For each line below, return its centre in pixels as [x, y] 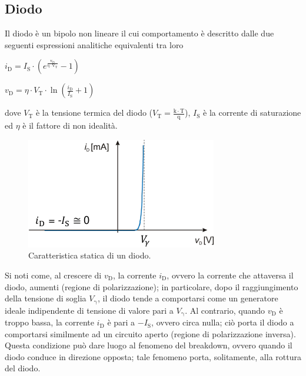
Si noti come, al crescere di [53, 275]
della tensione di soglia [46, 298]
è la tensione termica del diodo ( [94, 113]
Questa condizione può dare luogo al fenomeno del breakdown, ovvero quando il [149, 345]
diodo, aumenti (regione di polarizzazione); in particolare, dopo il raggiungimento [152, 286]
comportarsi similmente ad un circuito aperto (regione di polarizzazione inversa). [150, 333]
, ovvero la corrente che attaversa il [230, 275]
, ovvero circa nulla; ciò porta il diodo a [223, 322]
